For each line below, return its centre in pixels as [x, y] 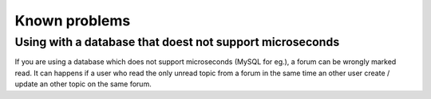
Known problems [73, 21]
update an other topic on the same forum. [83, 84]
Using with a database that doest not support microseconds [177, 42]
